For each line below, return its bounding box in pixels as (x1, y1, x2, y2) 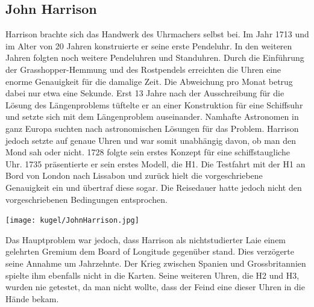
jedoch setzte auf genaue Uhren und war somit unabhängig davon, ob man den (5, 134, 297, 146)
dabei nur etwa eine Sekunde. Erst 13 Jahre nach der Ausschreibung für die (5, 87, 284, 99)
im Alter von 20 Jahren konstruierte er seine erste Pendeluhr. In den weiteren (5, 39, 292, 52)
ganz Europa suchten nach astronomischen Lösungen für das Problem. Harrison (5, 122, 299, 134)
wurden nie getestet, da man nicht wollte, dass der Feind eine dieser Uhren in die (5, 281, 305, 293)
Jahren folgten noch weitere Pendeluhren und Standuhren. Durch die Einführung (5, 51, 304, 64)
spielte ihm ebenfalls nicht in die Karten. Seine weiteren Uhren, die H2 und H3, (5, 268, 300, 281)
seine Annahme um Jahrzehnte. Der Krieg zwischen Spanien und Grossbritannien (5, 256, 306, 269)
